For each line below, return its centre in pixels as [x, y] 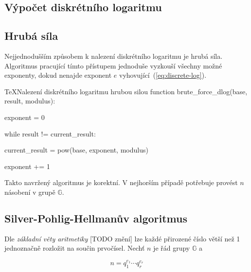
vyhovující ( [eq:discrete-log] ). [163, 75]
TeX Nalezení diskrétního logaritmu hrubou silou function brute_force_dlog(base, [126, 91]
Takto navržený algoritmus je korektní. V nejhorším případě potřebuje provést [121, 182]
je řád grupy [172, 248]
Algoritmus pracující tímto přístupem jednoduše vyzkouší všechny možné [113, 65]
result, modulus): [30, 101]
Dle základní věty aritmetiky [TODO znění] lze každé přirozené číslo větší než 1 [122, 238]
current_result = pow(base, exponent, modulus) [76, 150]
